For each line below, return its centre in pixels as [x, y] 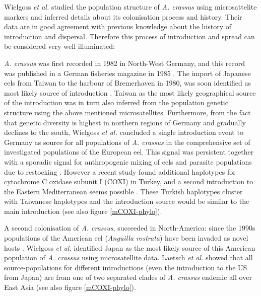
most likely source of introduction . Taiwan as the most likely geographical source [130, 92]
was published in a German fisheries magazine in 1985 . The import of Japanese [127, 73]
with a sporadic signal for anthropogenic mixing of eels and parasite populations [128, 161]
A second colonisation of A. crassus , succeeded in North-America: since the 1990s [130, 228]
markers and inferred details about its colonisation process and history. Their [123, 16]
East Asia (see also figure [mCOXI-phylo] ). [70, 287]
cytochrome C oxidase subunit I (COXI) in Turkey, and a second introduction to [129, 181]
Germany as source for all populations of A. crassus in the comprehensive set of [127, 142]
